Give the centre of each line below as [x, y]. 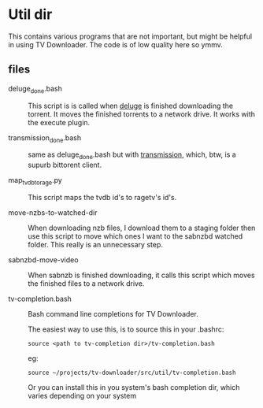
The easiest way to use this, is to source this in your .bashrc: [126, 329]
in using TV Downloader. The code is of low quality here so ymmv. [115, 44]
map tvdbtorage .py [35, 181]
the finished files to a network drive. [86, 283]
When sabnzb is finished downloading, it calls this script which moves [141, 275]
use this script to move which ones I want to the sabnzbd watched [135, 236]
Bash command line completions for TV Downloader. [113, 313]
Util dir [30, 15]
